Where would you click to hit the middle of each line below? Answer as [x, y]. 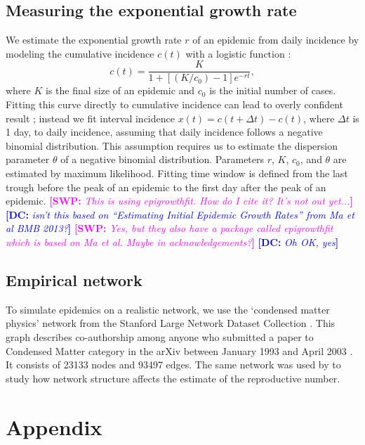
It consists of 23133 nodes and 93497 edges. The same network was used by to [173, 365]
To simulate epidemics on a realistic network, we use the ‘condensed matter [168, 309]
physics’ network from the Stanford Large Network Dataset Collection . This [171, 323]
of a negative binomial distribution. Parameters [162, 159]
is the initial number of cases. [273, 90]
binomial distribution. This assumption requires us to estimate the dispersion [172, 145]
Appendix [54, 426]
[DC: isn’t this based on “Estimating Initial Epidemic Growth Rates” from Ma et [180, 214]
